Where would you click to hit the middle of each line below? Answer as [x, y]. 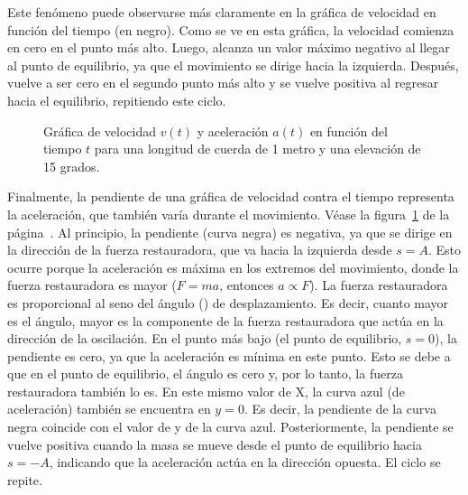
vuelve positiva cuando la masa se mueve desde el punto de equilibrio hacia [215, 444]
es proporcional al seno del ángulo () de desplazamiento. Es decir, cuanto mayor [228, 302]
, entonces [247, 285]
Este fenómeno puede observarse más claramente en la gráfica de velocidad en [222, 12]
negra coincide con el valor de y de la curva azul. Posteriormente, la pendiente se [230, 427]
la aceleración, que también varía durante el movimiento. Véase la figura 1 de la [229, 214]
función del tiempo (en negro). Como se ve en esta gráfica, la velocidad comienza [231, 29]
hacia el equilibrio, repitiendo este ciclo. [117, 100]
